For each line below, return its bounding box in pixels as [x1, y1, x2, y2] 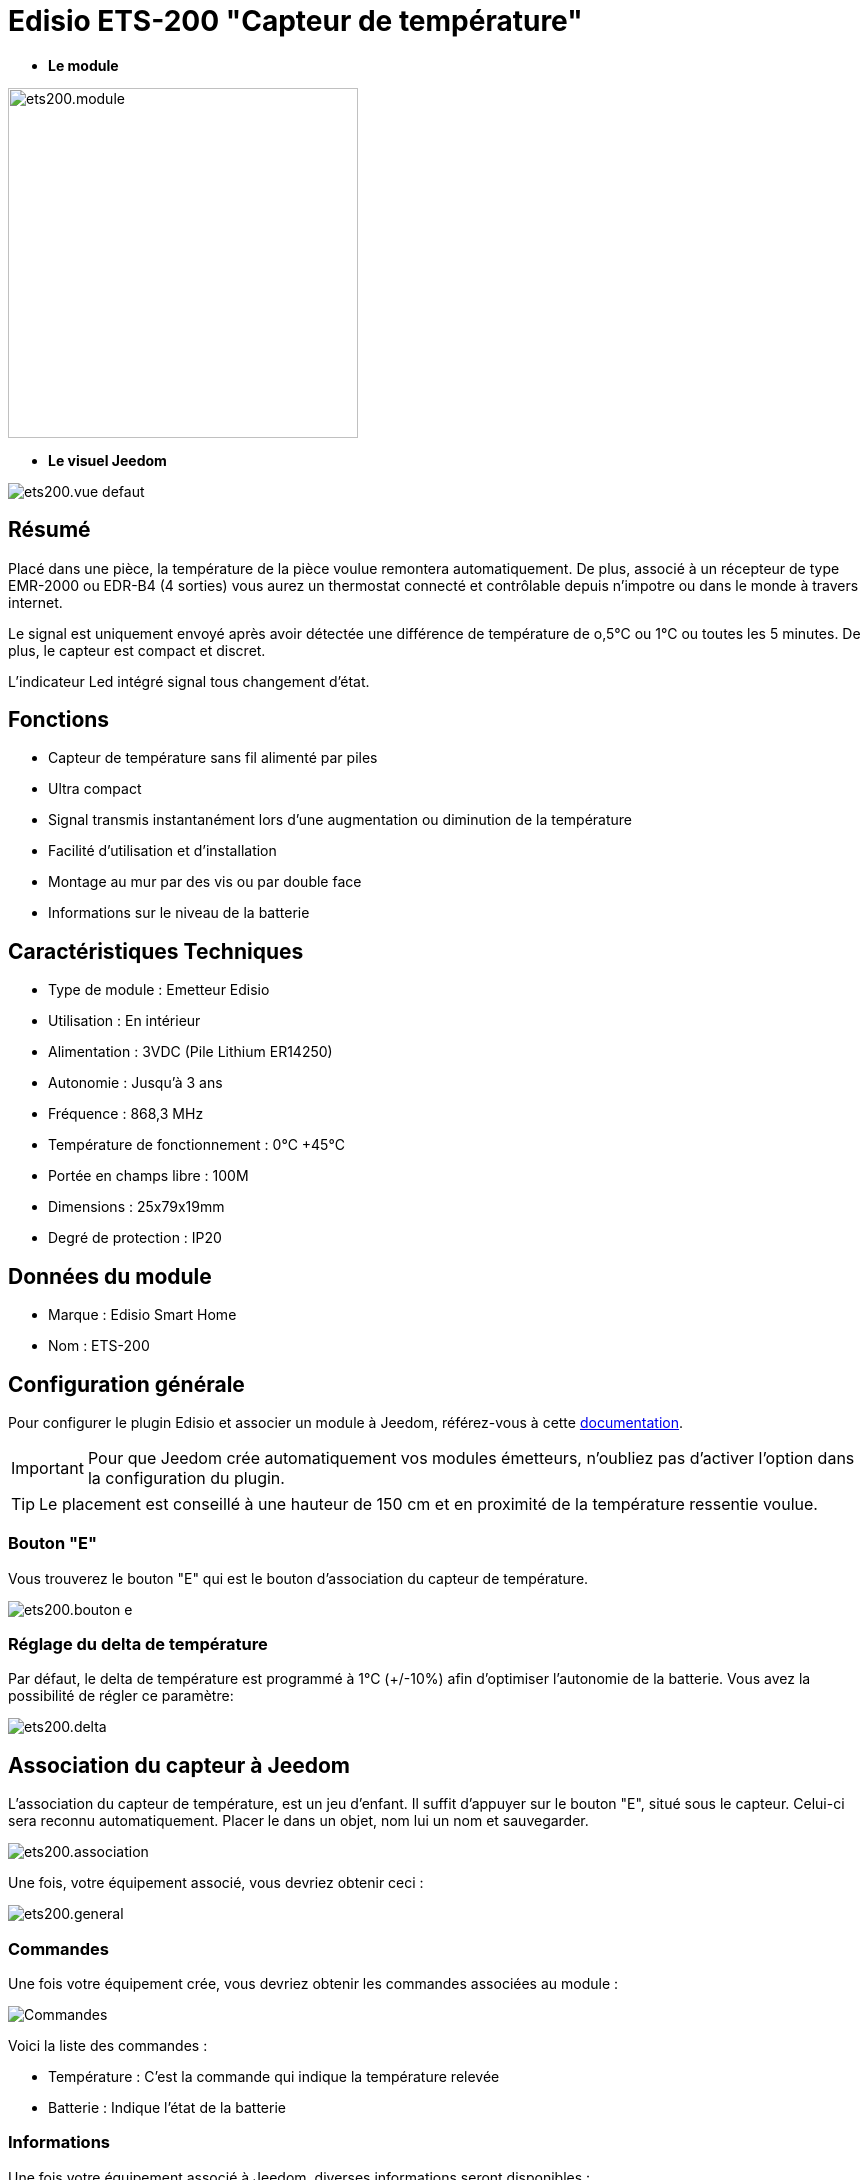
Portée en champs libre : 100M [48, 1167, 249, 1185]
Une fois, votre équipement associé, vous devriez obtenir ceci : [8, 1874, 424, 1892]
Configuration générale [8, 1371, 245, 1397]
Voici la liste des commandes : [8, 2037, 208, 2055]
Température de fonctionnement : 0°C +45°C [48, 1136, 345, 1154]
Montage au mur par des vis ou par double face [48, 873, 362, 891]
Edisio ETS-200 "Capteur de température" [8, 4, 583, 38]
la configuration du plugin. [87, 1467, 285, 1488]
